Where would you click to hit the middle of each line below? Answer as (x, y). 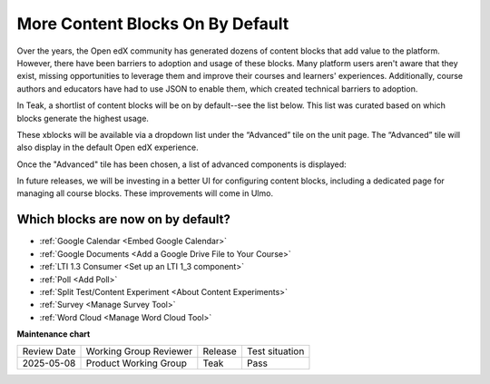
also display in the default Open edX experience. (108, 148)
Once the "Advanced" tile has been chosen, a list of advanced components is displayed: (181, 164)
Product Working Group (137, 363)
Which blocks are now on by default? (124, 219)
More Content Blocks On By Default (153, 24)
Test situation (275, 351)
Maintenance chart (54, 334)
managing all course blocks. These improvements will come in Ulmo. (145, 193)
